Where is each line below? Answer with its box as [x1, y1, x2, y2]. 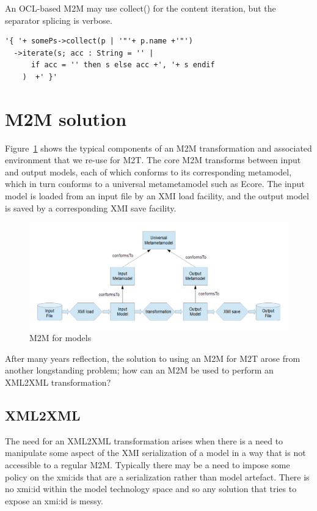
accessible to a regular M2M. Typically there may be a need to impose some [5, 458, 290, 471]
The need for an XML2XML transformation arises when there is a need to [5, 434, 283, 447]
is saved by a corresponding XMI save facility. [5, 201, 177, 214]
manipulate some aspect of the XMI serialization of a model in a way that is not [5, 446, 306, 459]
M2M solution [5, 106, 127, 131]
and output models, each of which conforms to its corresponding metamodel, [5, 165, 292, 178]
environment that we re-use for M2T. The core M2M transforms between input [5, 153, 301, 166]
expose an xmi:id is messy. [5, 494, 103, 507]
